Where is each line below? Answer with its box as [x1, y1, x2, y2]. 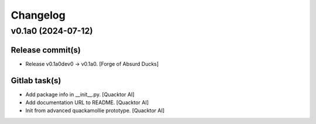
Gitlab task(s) [11, 76, 61, 86]
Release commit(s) [11, 45, 81, 55]
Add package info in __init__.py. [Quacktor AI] [25, 91, 135, 98]
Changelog [11, 9, 66, 22]
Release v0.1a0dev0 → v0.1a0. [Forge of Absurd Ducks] [25, 60, 159, 67]
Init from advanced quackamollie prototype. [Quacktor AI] [25, 107, 165, 114]
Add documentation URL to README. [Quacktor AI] [25, 99, 149, 106]
